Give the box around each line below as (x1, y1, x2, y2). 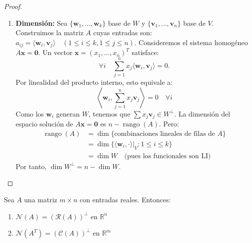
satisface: (131, 47, 159, 58)
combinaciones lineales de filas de (114, 130, 215, 137)
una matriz (24, 194, 57, 204)
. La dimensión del (174, 108, 230, 119)
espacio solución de (15, 119, 73, 129)
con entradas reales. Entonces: (80, 194, 171, 204)
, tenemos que (88, 108, 130, 119)
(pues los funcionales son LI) (124, 152, 211, 160)
